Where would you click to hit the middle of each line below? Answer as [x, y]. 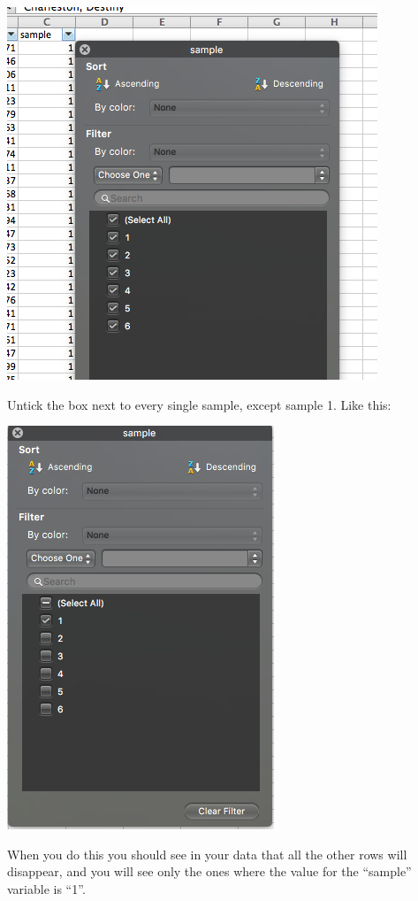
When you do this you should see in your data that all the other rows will [207, 854]
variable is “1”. [46, 888]
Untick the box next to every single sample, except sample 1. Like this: [199, 404]
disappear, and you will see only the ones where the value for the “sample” [209, 871]
